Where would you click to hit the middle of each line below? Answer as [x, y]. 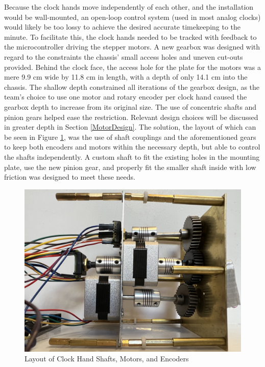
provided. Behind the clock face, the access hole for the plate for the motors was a [133, 67]
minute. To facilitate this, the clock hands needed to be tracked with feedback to [130, 36]
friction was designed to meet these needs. [70, 177]
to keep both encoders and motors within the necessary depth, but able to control [132, 147]
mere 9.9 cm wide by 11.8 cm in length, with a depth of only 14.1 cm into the [126, 77]
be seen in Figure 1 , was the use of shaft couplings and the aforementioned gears [130, 137]
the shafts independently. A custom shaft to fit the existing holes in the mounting [132, 156]
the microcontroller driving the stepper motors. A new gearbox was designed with [132, 47]
